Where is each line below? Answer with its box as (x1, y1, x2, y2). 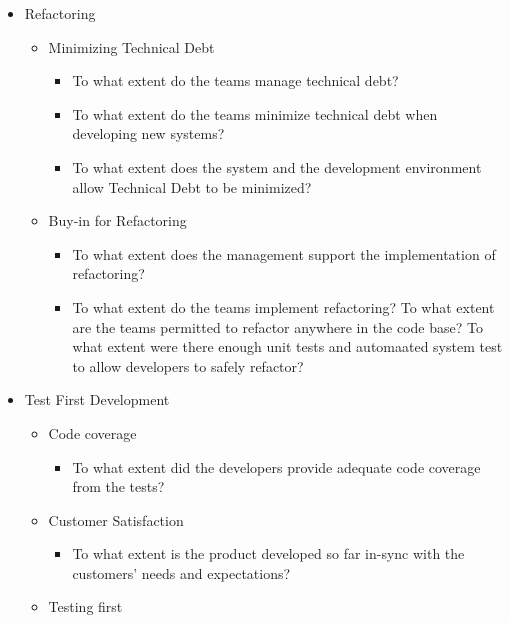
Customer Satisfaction (48, 509, 184, 530)
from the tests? (72, 476, 165, 497)
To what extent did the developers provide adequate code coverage (72, 456, 481, 477)
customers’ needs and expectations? (72, 562, 291, 583)
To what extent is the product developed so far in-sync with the (72, 543, 465, 564)
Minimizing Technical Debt (48, 36, 215, 57)
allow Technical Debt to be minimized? (72, 176, 312, 197)
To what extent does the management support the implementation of (72, 243, 496, 264)
